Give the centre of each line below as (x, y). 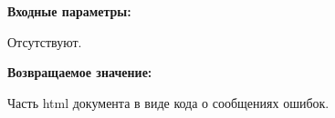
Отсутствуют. (45, 41)
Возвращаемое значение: (80, 72)
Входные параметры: (69, 11)
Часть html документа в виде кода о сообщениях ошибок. (168, 102)
